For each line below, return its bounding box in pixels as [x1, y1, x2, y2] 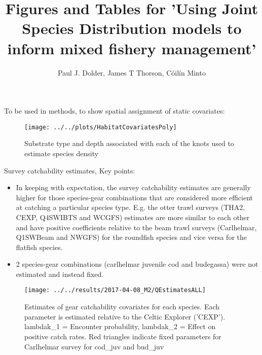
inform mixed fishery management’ [7, 38, 256, 58]
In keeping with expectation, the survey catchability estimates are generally [16, 182, 251, 193]
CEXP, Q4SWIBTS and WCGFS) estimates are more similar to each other [16, 211, 250, 222]
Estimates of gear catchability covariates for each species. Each [24, 301, 220, 312]
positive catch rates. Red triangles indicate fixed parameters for [24, 331, 221, 341]
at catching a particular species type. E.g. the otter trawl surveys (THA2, [16, 202, 245, 212]
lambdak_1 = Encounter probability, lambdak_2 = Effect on [24, 321, 216, 332]
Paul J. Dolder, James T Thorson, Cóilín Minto [58, 67, 206, 78]
